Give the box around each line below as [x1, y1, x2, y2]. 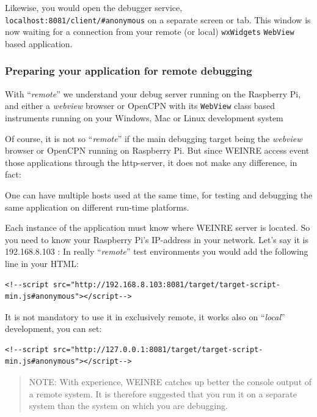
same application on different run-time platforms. [5, 200, 189, 213]
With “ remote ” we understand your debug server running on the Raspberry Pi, [5, 87, 301, 100]
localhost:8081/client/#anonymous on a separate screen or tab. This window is [5, 13, 311, 26]
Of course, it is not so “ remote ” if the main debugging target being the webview [5, 132, 302, 145]
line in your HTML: [5, 257, 79, 269]
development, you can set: [5, 322, 102, 335]
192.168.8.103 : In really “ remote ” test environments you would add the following [5, 245, 308, 258]
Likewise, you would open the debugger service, [5, 1, 183, 13]
